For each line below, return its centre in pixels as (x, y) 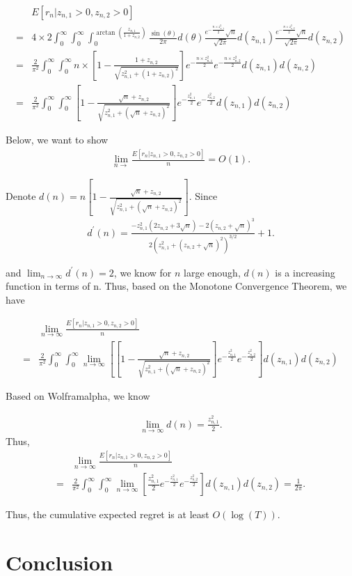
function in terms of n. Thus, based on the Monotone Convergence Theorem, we (176, 286)
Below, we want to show (57, 140)
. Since (203, 196)
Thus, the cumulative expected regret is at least (107, 514)
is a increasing (305, 272)
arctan (106, 32)
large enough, (212, 272)
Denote (21, 196)
